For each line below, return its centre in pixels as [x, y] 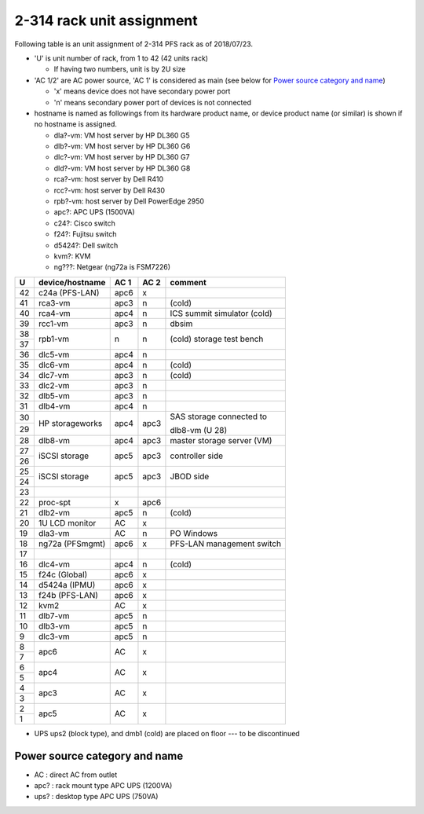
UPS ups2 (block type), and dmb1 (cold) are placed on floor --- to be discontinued [167, 733]
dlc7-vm [54, 375]
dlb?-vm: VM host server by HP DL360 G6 [122, 146]
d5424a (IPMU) [67, 585]
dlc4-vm [54, 564]
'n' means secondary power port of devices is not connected [152, 102]
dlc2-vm [54, 385]
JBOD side [190, 477]
